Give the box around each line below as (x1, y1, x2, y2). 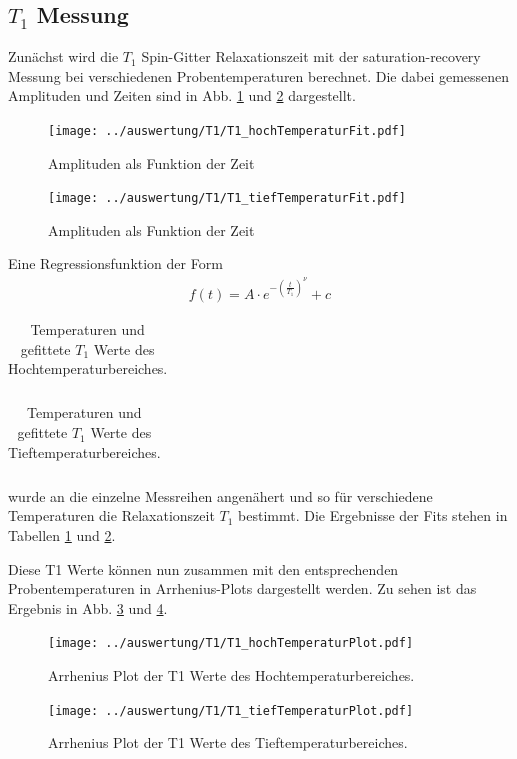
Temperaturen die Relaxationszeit (8, 505, 215, 526)
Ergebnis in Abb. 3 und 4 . (8, 597, 168, 618)
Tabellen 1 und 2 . (8, 524, 116, 545)
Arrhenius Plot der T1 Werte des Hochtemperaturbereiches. (48, 664, 415, 685)
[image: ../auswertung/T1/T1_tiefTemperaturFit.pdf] (48, 191, 406, 206)
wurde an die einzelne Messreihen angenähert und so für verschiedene (8, 485, 433, 506)
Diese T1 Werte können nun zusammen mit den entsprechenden (8, 558, 399, 579)
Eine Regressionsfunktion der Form (8, 253, 223, 274)
